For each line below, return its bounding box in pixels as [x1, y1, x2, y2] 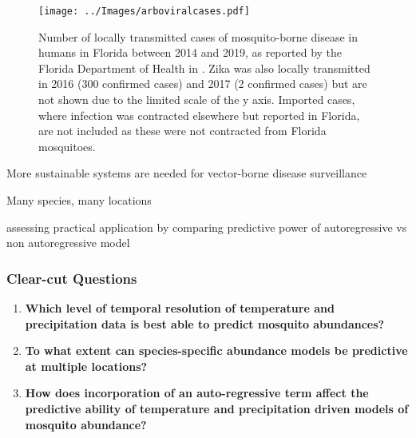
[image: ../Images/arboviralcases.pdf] [38, 6, 250, 17]
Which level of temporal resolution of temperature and [25, 300, 335, 316]
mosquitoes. [38, 137, 96, 154]
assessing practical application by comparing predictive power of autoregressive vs [6, 218, 407, 235]
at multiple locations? [25, 357, 148, 374]
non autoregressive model [6, 234, 130, 251]
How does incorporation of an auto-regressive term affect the [25, 384, 369, 401]
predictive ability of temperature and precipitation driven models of [25, 400, 409, 416]
